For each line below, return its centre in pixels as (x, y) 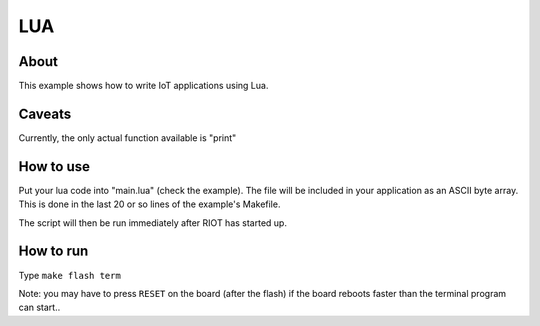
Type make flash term (70, 275)
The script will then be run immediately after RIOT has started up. (152, 222)
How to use (54, 166)
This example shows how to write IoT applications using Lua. (143, 86)
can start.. (39, 307)
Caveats (45, 113)
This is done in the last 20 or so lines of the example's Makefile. (149, 204)
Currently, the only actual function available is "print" (127, 137)
